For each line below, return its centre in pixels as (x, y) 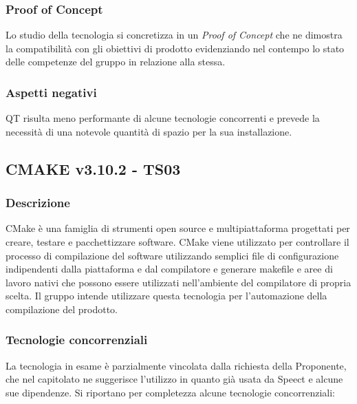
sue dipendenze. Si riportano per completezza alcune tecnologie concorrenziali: (170, 392)
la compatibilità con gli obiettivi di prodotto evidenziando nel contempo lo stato (175, 48)
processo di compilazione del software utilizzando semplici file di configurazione (172, 255)
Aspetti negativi (51, 92)
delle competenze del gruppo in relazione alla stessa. (116, 62)
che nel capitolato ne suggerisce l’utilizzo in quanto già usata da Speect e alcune (174, 379)
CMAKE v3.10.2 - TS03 (93, 168)
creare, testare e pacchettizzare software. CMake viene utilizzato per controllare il (177, 242)
